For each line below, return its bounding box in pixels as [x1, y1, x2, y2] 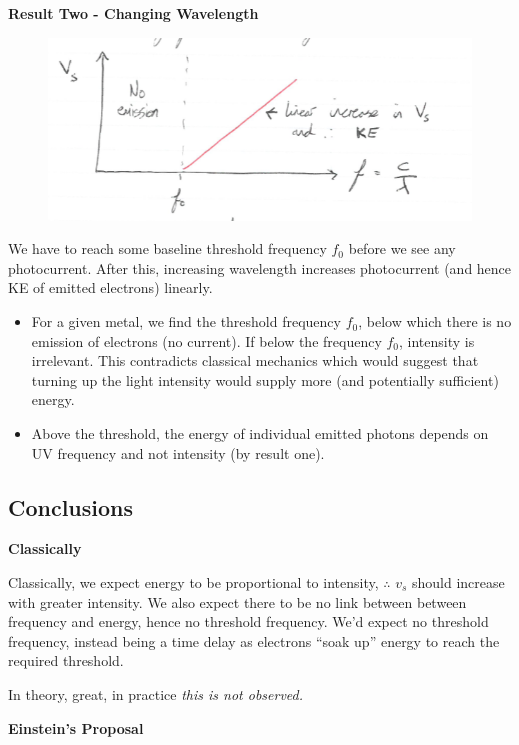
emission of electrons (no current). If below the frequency [31, 330, 382, 351]
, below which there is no [358, 311, 512, 332]
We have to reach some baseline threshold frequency [8, 238, 327, 259]
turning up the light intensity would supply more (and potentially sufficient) [31, 369, 499, 390]
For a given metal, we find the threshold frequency [31, 311, 341, 332]
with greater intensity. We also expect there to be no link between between [8, 591, 467, 612]
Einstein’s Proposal [8, 717, 144, 738]
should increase [412, 572, 505, 593]
